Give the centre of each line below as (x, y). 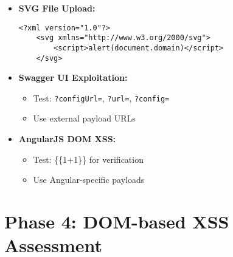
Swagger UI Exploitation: (73, 77)
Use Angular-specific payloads (89, 180)
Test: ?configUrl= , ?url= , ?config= (101, 98)
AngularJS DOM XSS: (67, 139)
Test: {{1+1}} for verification (88, 159)
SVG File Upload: (57, 8)
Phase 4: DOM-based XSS (117, 221)
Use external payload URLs (84, 118)
